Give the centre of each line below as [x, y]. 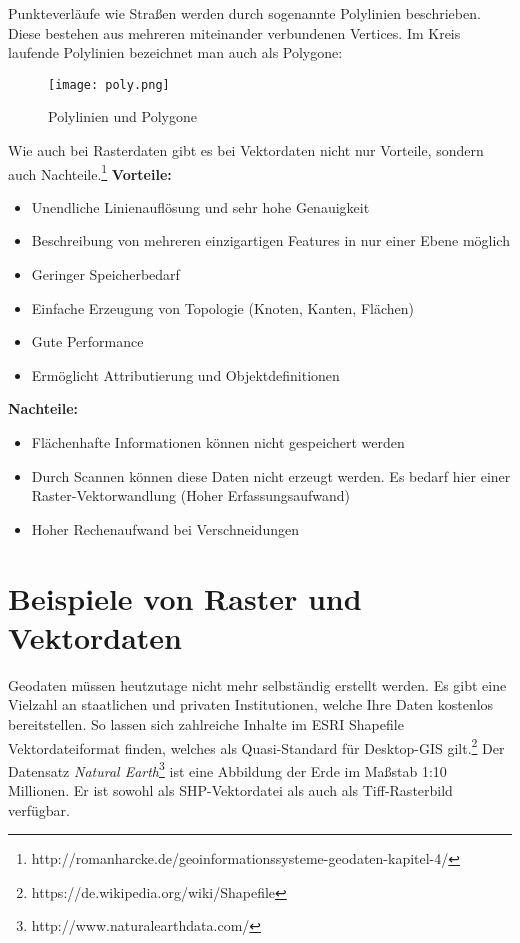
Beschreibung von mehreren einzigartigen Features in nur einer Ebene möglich [270, 240]
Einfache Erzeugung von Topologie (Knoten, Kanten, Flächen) [222, 307]
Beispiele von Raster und [185, 597]
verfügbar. [39, 809]
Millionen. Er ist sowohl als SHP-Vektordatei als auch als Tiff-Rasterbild [230, 790]
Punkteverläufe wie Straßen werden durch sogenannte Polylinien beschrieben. [244, 13]
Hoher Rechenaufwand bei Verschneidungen [165, 528]
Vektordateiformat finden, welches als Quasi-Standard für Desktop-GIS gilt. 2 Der [256, 746]
